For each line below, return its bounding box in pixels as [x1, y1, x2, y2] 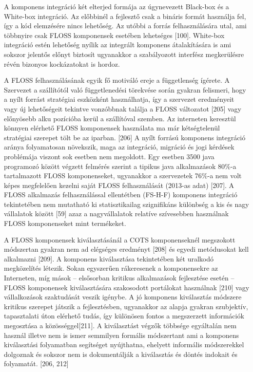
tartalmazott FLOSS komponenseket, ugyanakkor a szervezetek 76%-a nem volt [4, 170, 242, 181]
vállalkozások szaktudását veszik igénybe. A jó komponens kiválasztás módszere [4, 292, 242, 302]
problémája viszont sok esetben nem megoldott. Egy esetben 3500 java [4, 151, 214, 161]
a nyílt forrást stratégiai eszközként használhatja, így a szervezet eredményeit [4, 94, 234, 104]
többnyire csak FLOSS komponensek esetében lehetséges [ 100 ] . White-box [4, 30, 225, 40]
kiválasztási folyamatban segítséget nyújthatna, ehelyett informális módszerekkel [4, 339, 244, 350]
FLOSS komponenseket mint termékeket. [4, 218, 126, 228]
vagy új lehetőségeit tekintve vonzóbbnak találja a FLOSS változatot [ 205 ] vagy [4, 103, 242, 113]
